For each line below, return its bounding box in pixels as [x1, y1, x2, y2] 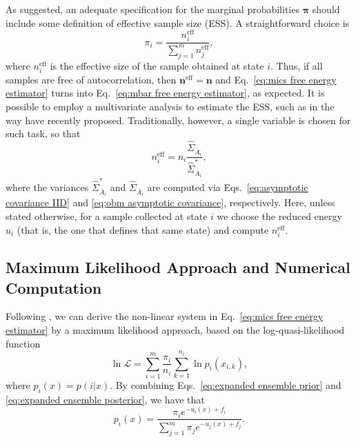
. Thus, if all [270, 58, 323, 72]
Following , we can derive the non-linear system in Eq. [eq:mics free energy [6, 309, 324, 323]
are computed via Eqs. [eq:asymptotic [147, 180, 308, 194]
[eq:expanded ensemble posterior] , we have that [6, 392, 205, 406]
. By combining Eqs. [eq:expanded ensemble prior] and [110, 377, 342, 392]
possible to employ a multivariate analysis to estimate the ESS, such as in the [6, 99, 335, 113]
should [312, 2, 340, 16]
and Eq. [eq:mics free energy [215, 72, 337, 86]
